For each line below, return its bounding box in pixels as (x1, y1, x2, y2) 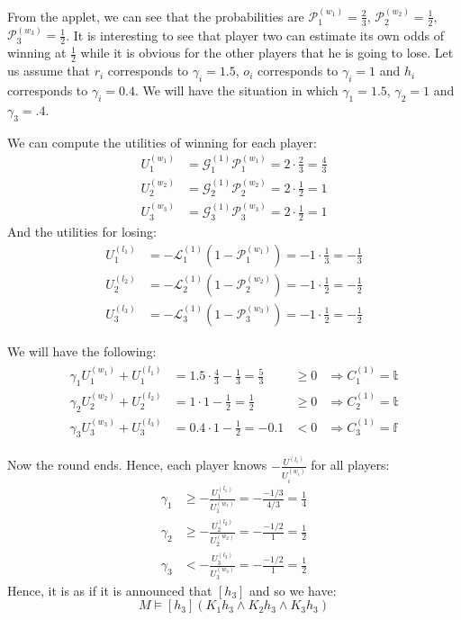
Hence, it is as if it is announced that (7, 580, 212, 599)
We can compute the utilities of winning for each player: (7, 132, 317, 151)
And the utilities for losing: (7, 222, 157, 241)
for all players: (311, 455, 390, 474)
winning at (7, 43, 67, 62)
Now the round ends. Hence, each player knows (7, 455, 267, 474)
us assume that (7, 61, 90, 80)
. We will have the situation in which (134, 80, 339, 99)
